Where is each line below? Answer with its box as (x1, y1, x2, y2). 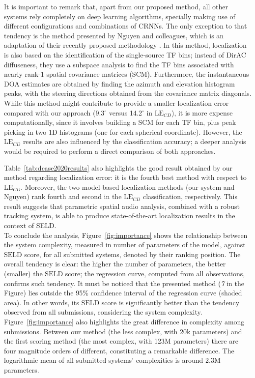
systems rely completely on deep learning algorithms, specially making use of (4, 11, 235, 21)
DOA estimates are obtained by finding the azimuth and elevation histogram (4, 78, 235, 88)
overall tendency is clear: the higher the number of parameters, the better (4, 259, 226, 269)
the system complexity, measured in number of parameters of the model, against (4, 239, 246, 250)
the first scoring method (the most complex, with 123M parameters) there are (4, 336, 238, 346)
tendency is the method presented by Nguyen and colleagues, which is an (4, 30, 224, 40)
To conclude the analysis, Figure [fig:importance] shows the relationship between (4, 230, 248, 240)
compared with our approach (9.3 (4, 107, 105, 117)
